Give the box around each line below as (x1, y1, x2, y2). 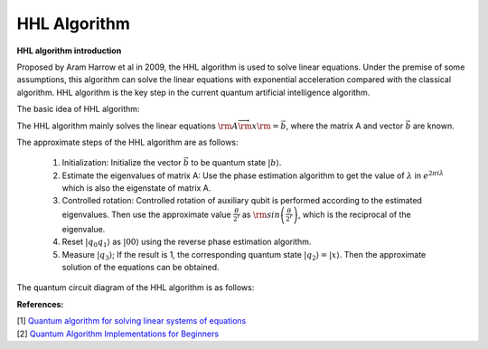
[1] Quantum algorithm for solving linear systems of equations (16, 316, 247, 326)
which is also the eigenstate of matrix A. (61, 183, 211, 193)
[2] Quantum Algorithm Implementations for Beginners (16, 328, 220, 339)
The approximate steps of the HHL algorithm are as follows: (16, 137, 239, 147)
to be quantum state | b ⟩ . (191, 157, 282, 168)
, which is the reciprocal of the (298, 209, 411, 220)
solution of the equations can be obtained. (61, 262, 221, 273)
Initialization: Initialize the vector (61, 157, 182, 168)
